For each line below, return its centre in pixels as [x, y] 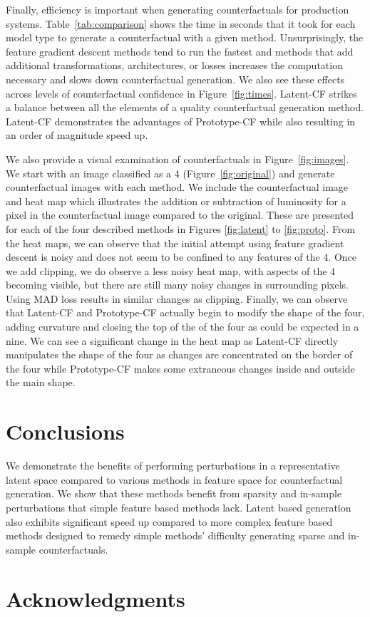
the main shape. [41, 382]
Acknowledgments [96, 598]
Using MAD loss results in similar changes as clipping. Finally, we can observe [177, 298]
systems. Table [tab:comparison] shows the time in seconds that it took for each [181, 23]
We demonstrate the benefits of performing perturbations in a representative [173, 466]
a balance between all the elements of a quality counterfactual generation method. [185, 107]
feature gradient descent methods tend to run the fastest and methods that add [180, 51]
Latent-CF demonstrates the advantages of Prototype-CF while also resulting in [181, 121]
